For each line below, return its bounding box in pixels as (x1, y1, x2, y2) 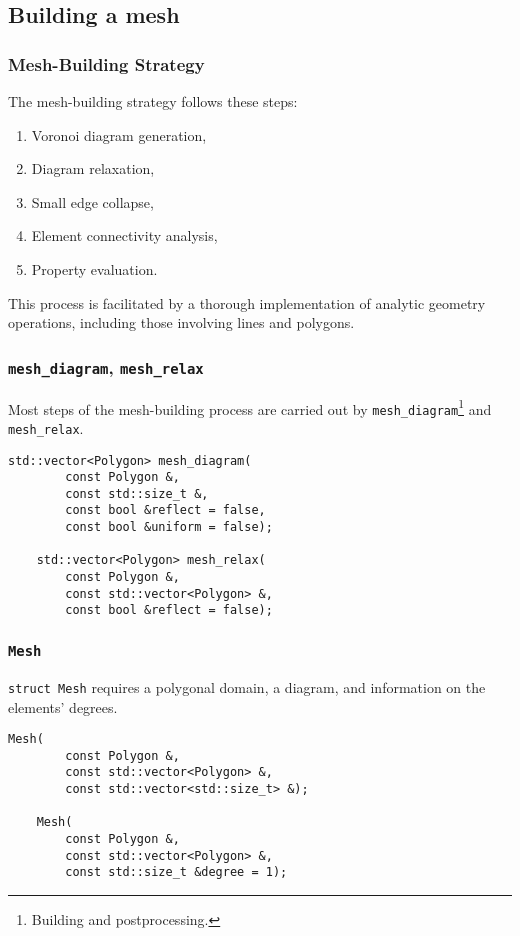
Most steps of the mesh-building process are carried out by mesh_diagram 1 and (8, 395, 492, 419)
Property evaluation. (31, 258, 158, 279)
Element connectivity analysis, (31, 225, 218, 246)
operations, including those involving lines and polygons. (8, 312, 355, 333)
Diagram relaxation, (31, 158, 155, 179)
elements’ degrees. (8, 696, 118, 717)
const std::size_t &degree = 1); (65, 865, 288, 880)
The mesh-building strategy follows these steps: (8, 91, 298, 111)
